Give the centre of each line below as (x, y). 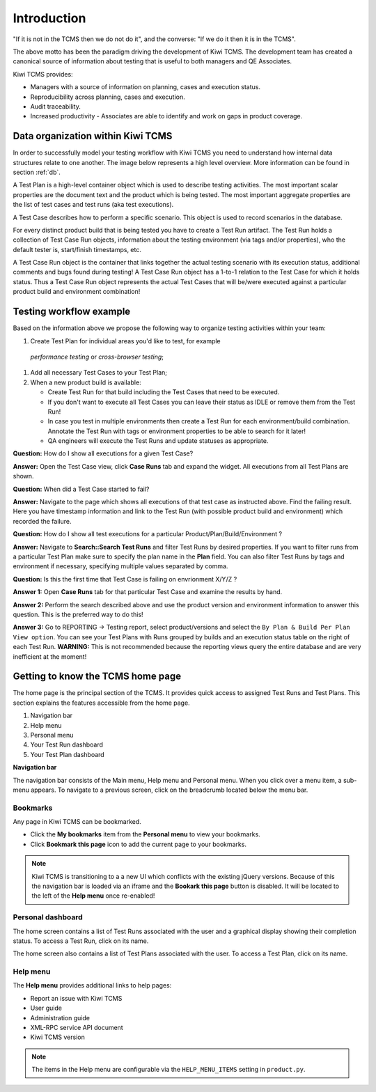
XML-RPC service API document (77, 1028)
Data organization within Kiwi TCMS (93, 136)
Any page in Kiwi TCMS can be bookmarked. (77, 822)
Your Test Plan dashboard (67, 754)
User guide (46, 1008)
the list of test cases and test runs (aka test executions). (93, 205)
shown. (23, 476)
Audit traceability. (56, 106)
